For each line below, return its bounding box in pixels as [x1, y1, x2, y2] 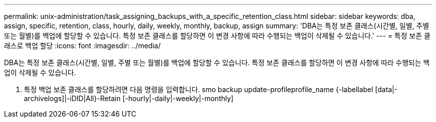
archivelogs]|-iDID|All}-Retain [24, 94, 121, 103]
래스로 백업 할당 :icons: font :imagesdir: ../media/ [4, 41, 161, 50]
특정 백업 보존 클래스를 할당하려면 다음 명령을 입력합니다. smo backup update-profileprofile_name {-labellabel [24, 85, 373, 94]
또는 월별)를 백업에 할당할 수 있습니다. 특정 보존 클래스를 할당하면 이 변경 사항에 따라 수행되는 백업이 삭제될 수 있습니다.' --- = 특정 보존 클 [4, 31, 431, 40]
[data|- [375, 85, 398, 94]
